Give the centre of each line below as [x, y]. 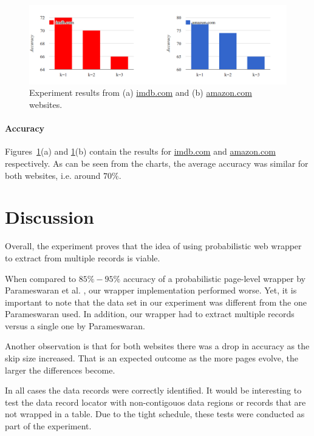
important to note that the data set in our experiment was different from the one [156, 302]
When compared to [41, 278]
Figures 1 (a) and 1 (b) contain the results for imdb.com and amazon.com [140, 151]
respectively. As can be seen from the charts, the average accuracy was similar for [157, 163]
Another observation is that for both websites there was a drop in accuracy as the [157, 346]
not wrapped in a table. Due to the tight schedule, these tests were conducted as [155, 414]
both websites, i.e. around [53, 175]
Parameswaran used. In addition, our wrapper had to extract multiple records [150, 314]
